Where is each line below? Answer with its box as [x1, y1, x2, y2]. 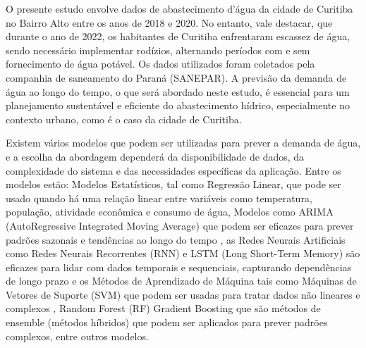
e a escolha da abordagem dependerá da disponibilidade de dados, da [6, 149, 305, 163]
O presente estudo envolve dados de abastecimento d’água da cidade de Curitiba [6, 1, 353, 15]
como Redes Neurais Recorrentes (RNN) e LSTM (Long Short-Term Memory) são [6, 246, 360, 261]
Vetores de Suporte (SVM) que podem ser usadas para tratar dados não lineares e [6, 287, 360, 302]
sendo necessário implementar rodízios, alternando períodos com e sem [6, 42, 310, 57]
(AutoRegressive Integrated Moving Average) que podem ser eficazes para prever [6, 218, 354, 232]
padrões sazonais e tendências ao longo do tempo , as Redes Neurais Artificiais [6, 232, 346, 247]
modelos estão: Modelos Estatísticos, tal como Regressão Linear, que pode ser [6, 177, 341, 192]
